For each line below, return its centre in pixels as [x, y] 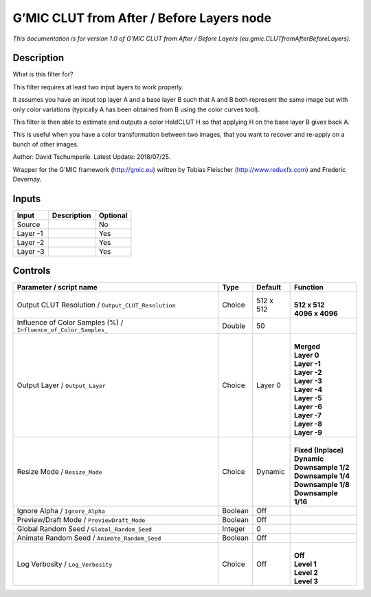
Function [309, 287]
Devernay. [27, 179]
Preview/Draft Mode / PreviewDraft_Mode [81, 520]
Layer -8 [308, 424]
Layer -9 [308, 433]
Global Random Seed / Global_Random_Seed [85, 529]
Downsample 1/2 [322, 468]
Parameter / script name [57, 287]
